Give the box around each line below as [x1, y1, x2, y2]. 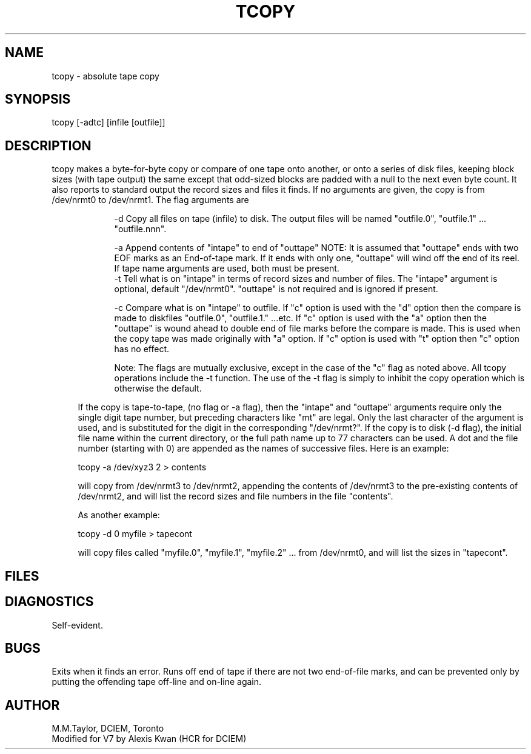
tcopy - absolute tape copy [52, 70, 159, 81]
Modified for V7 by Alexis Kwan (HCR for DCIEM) [52, 733, 247, 744]
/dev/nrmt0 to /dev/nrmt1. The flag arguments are [52, 195, 249, 205]
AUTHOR [5, 697, 60, 713]
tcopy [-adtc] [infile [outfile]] [52, 117, 165, 128]
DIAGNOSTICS [5, 594, 94, 610]
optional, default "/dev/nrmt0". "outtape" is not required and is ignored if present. [114, 284, 438, 295]
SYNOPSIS [5, 92, 71, 107]
